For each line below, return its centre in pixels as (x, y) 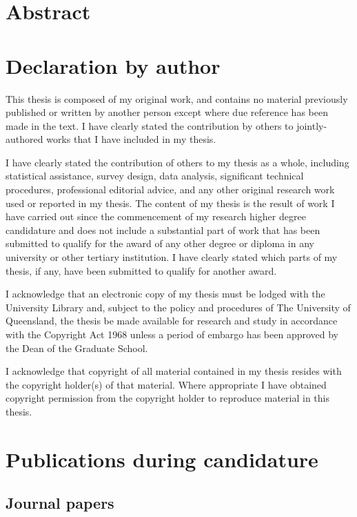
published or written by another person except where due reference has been (167, 112)
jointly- (312, 125)
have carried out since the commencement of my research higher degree (156, 216)
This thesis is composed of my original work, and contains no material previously (177, 98)
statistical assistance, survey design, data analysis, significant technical (155, 176)
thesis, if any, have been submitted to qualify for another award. (141, 270)
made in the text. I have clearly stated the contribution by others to (150, 125)
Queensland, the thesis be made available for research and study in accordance (172, 321)
